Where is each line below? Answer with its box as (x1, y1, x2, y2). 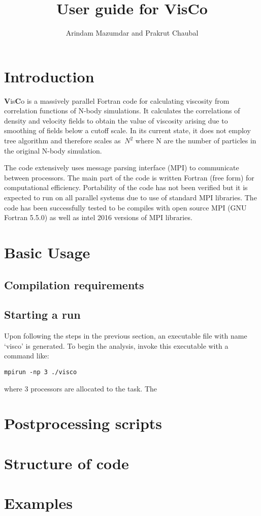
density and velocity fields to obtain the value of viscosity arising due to (4, 115, 228, 126)
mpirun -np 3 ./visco (4, 368, 77, 376)
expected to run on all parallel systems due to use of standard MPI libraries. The (4, 192, 257, 202)
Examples (4, 493, 73, 513)
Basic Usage (4, 241, 90, 262)
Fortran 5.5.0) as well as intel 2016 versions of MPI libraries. (4, 212, 192, 223)
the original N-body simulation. (4, 145, 102, 156)
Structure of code (4, 452, 129, 473)
